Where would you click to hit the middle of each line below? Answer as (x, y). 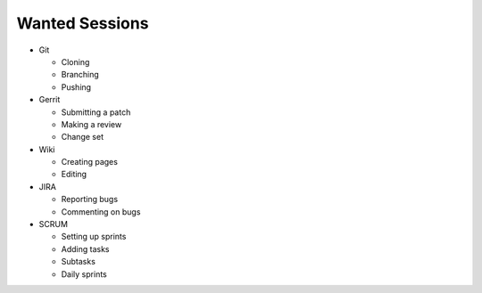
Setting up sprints (94, 237)
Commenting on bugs (101, 212)
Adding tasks (85, 248)
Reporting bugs (90, 199)
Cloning (75, 61)
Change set (83, 137)
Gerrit (50, 100)
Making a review (91, 124)
